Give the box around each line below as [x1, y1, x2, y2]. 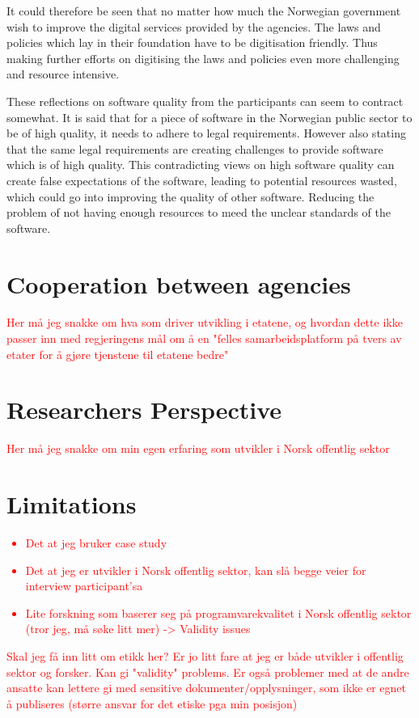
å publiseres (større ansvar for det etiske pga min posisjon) [6, 695, 298, 712]
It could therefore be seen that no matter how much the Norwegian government [6, 2, 401, 19]
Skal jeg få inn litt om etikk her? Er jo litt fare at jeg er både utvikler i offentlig [6, 648, 404, 665]
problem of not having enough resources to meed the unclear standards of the [6, 204, 391, 221]
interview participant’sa [25, 577, 143, 594]
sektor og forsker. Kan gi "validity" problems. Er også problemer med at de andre [6, 663, 409, 680]
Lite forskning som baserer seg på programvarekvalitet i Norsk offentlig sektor [25, 604, 412, 621]
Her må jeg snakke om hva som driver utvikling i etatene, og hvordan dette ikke [6, 314, 403, 331]
